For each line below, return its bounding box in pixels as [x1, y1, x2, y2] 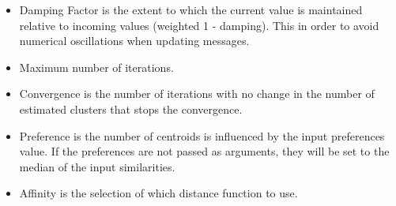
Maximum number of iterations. [19, 58, 174, 75]
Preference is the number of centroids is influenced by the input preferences [19, 127, 385, 144]
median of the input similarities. [19, 158, 175, 174]
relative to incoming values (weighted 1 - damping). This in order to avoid [19, 17, 379, 33]
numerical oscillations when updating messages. [19, 32, 250, 49]
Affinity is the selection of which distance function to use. [19, 185, 298, 201]
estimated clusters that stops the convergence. [19, 100, 243, 117]
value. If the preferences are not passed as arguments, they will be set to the [19, 143, 390, 159]
